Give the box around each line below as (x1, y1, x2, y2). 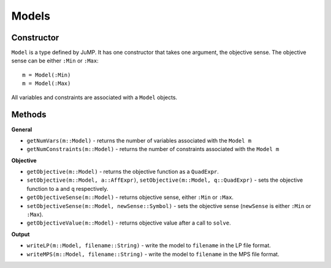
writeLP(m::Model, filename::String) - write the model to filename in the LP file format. (26, 242, 271, 249)
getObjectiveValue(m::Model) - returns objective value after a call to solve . (26, 219, 231, 226)
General (11, 125, 32, 133)
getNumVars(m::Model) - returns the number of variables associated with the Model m (26, 136, 252, 144)
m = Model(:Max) (22, 80, 71, 87)
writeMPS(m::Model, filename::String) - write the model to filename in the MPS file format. (26, 250, 280, 258)
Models (11, 9, 50, 23)
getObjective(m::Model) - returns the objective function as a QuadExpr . (26, 168, 219, 176)
